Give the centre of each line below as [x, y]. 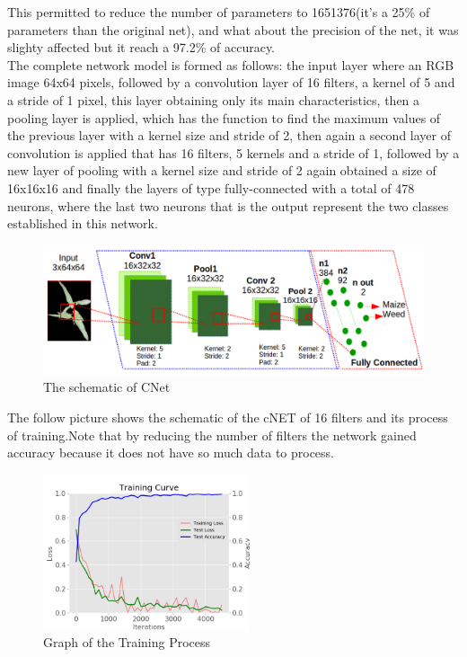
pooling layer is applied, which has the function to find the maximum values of [224, 117]
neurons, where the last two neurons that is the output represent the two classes [228, 205]
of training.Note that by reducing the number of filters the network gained [212, 435]
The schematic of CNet [107, 387]
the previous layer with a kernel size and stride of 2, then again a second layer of [229, 135]
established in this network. [83, 223]
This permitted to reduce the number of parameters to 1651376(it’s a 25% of [219, 12]
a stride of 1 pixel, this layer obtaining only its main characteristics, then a [214, 99]
